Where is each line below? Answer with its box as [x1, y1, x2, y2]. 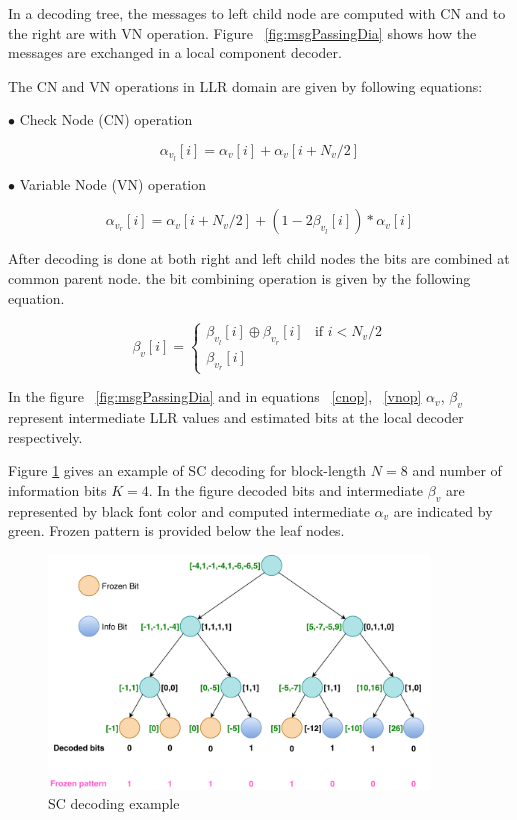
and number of [412, 460, 502, 481]
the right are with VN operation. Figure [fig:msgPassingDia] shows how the [8, 22, 477, 43]
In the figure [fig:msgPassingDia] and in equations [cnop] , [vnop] [8, 386, 422, 407]
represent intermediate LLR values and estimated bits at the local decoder [8, 406, 464, 427]
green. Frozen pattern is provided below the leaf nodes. [8, 520, 345, 541]
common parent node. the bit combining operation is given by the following [8, 268, 471, 289]
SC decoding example [48, 793, 180, 814]
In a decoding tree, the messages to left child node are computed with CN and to [8, 3, 506, 23]
